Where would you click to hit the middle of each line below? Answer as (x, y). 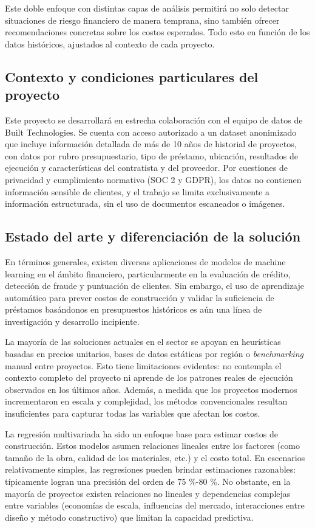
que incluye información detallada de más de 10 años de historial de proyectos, (151, 144)
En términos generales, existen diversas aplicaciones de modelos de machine (145, 261)
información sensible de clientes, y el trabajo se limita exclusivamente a (137, 191)
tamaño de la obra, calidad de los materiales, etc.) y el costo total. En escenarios (155, 457)
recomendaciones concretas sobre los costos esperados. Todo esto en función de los (157, 32)
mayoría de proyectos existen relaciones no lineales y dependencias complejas (148, 493)
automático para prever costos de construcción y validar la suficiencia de (140, 297)
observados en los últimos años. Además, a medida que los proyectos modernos (151, 389)
